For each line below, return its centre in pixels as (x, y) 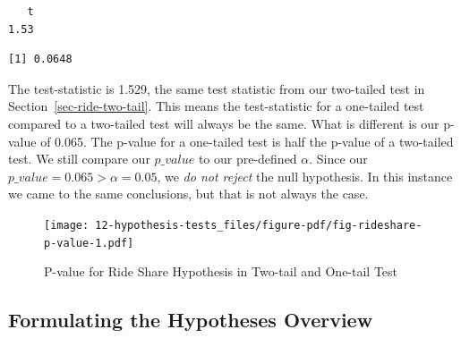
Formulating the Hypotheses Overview (191, 320)
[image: (67, 225)
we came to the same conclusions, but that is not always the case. (188, 194)
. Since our (338, 159)
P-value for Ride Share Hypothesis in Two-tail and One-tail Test (221, 271)
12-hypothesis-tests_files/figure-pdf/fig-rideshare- (259, 225)
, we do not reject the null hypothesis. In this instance (305, 176)
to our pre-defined (248, 159)
